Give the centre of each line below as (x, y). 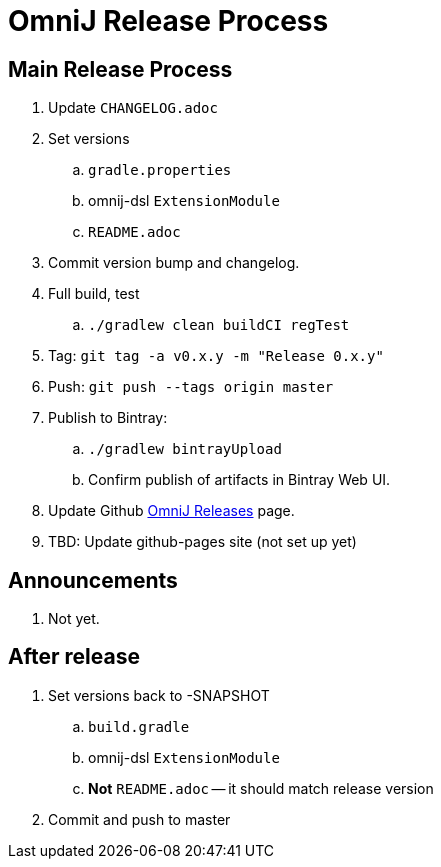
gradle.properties (160, 170)
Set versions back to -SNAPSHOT (159, 695)
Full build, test (94, 294)
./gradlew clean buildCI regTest (219, 325)
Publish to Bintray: (108, 418)
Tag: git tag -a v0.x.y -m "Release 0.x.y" (216, 356)
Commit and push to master (139, 819)
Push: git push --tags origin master (191, 387)
